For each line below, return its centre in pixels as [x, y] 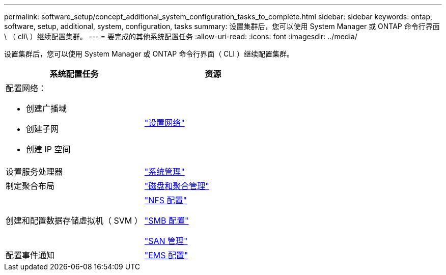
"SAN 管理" [166, 241]
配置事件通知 [30, 255]
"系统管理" [164, 172]
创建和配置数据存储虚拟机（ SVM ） [74, 221]
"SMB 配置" [166, 221]
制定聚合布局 [30, 186]
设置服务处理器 [34, 172]
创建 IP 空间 [48, 149]
